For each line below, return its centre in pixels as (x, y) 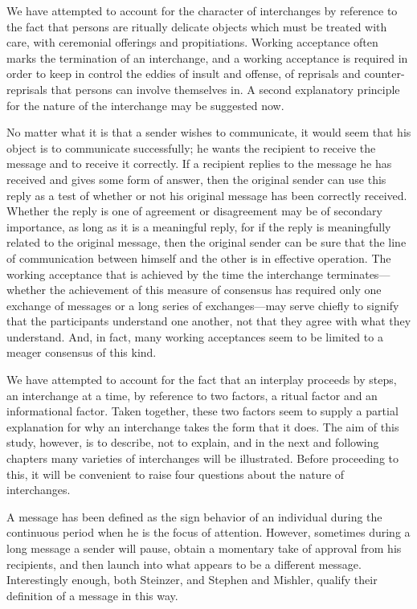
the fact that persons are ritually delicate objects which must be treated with (197, 26)
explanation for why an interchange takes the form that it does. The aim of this (203, 426)
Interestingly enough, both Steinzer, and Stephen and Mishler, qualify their (192, 580)
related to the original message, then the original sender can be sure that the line (206, 242)
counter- (384, 74)
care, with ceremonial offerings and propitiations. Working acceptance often (192, 42)
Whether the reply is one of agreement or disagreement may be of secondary (194, 211)
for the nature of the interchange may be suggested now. (145, 105)
